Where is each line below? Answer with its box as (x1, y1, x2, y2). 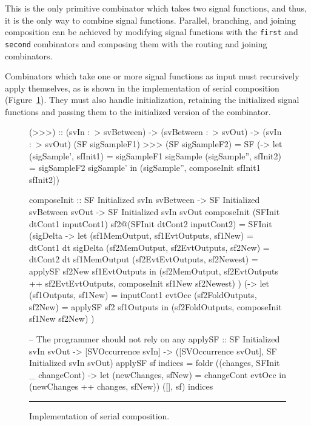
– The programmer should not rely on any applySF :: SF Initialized (29, 332, 280, 345)
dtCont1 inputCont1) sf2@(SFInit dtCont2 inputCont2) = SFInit (29, 217, 272, 230)
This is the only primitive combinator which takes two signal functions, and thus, (5, 2, 307, 14)
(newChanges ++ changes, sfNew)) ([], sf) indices (29, 380, 213, 393)
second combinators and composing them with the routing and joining (5, 37, 267, 50)
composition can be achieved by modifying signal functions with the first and (5, 25, 298, 38)
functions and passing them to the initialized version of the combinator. (5, 105, 271, 118)
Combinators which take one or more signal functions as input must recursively (5, 70, 299, 82)
